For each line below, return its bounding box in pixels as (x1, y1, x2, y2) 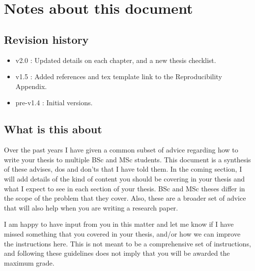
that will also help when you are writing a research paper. (4, 202, 178, 212)
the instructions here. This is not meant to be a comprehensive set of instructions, (4, 238, 251, 248)
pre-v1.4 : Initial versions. (15, 97, 93, 108)
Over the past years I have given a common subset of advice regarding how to (4, 145, 238, 155)
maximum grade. (4, 257, 55, 268)
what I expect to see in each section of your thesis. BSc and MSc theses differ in (4, 183, 245, 193)
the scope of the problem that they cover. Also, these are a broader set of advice (4, 193, 246, 203)
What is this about (4, 121, 102, 137)
